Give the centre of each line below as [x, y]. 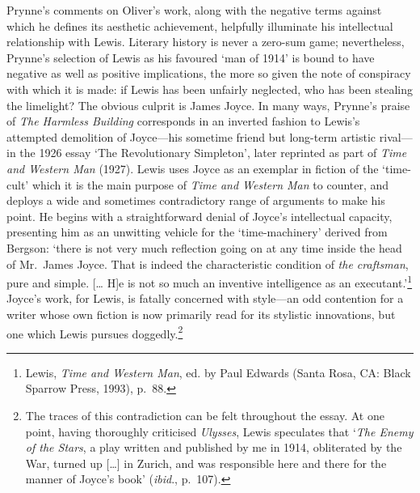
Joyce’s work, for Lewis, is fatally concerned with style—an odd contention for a [205, 298]
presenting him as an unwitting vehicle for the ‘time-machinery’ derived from [197, 232]
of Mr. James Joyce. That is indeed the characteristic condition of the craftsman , [208, 263]
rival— [396, 136]
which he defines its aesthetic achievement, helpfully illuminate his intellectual [200, 25]
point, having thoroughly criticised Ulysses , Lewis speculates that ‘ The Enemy [219, 431]
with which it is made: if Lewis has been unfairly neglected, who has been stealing [210, 89]
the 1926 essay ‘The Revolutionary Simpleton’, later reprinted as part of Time [213, 153]
